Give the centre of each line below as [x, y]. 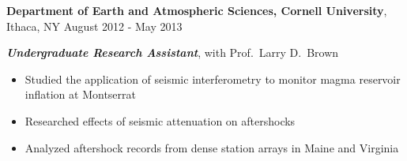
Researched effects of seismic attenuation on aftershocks [160, 120]
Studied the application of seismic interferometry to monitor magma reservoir [213, 79]
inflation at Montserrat [80, 94]
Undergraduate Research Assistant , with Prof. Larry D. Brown [173, 52]
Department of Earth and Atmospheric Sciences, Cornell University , [197, 10]
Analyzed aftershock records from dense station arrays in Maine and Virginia [212, 147]
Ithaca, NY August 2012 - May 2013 [94, 26]
